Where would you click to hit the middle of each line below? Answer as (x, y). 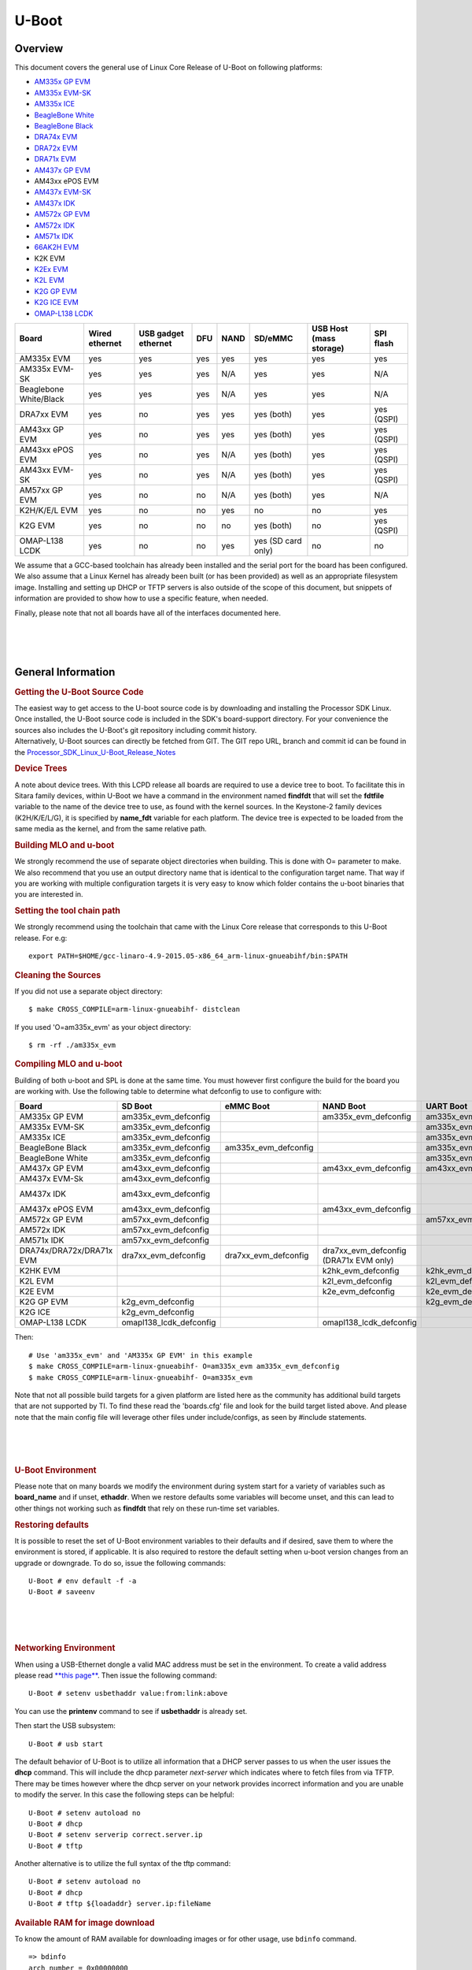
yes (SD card (278, 541)
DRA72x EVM (56, 148)
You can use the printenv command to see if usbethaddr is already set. (131, 1711)
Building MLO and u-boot (65, 845)
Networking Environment (65, 1648)
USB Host (330, 329)
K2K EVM (50, 258)
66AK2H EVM (57, 247)
